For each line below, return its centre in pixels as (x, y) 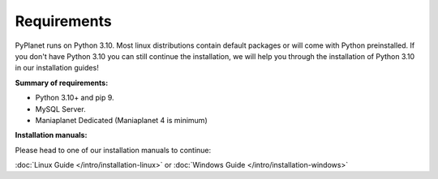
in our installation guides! (57, 68)
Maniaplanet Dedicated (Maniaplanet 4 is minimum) (121, 120)
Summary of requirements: (62, 83)
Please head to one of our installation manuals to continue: (113, 150)
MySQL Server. (60, 109)
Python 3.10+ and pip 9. (75, 98)
